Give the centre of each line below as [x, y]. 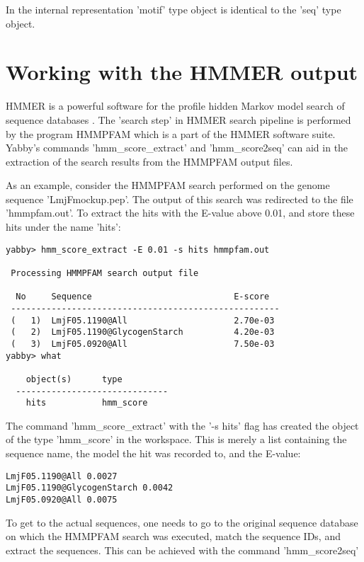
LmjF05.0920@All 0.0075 [62, 499]
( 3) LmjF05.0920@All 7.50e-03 [143, 344]
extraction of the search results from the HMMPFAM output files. [149, 161]
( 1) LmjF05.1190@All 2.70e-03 [143, 320]
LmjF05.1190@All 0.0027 [62, 476]
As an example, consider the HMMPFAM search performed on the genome [168, 185]
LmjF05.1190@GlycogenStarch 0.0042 [90, 488]
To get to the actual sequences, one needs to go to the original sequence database [182, 522]
